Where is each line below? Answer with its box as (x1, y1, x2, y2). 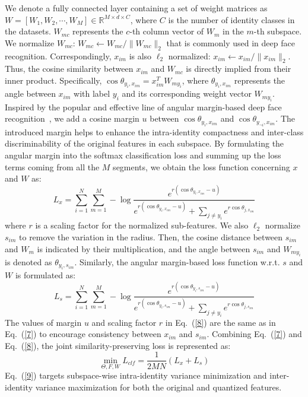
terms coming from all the (5, 160, 100, 173)
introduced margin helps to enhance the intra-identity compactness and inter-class (5, 125, 304, 138)
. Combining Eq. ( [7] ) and (207, 328, 302, 340)
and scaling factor (91, 316, 157, 328)
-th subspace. (253, 25, 302, 37)
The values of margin (5, 316, 82, 328)
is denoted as (5, 256, 52, 268)
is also (129, 49, 152, 62)
